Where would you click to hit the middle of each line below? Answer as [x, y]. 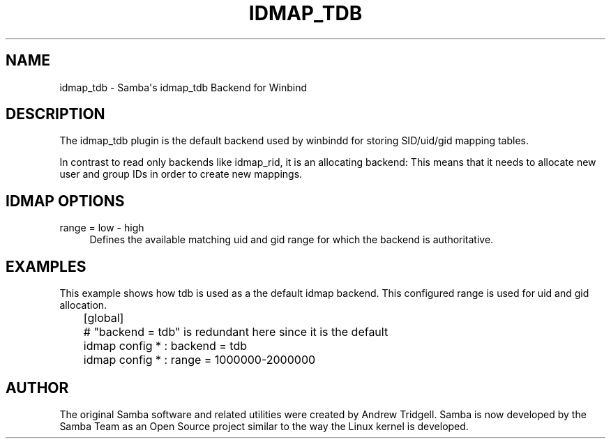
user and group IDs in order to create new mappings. [181, 174]
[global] [104, 318]
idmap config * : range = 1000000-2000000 [199, 360]
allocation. [83, 305]
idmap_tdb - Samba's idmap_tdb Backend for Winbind [183, 87]
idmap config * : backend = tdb [165, 346]
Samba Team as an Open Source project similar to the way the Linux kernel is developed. [264, 426]
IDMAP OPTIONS [65, 201]
